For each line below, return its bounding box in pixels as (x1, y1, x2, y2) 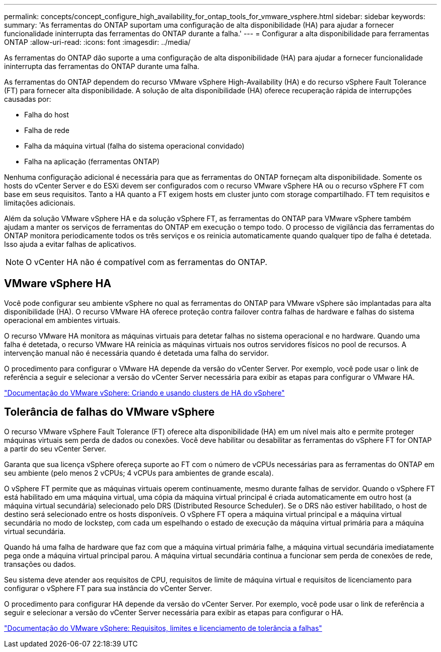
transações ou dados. (4, 559, 76, 568)
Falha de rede (24, 126, 69, 135)
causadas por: (4, 95, 51, 103)
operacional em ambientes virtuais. (4, 315, 120, 324)
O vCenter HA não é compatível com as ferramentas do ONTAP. (26, 257, 267, 267)
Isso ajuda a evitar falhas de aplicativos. (4, 240, 136, 248)
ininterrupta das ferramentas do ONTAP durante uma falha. (4, 62, 199, 71)
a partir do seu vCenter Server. (4, 444, 106, 453)
